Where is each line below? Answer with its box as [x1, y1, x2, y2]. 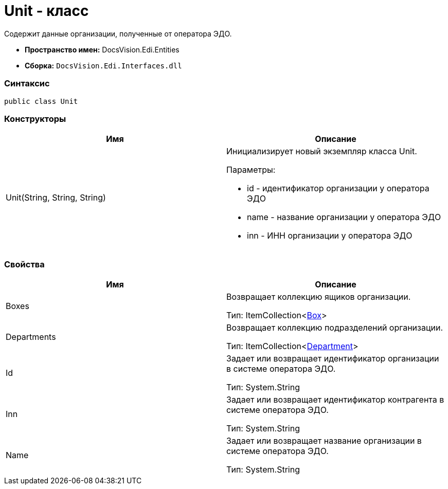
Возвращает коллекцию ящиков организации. [226, 292, 411, 302]
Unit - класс [4, 2, 89, 20]
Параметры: [226, 165, 276, 175]
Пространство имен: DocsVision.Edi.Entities [25, 45, 180, 54]
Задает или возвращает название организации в [226, 436, 422, 446]
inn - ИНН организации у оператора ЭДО [247, 230, 413, 241]
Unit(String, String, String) [6, 192, 106, 203]
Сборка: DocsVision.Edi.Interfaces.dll [25, 61, 182, 70]
